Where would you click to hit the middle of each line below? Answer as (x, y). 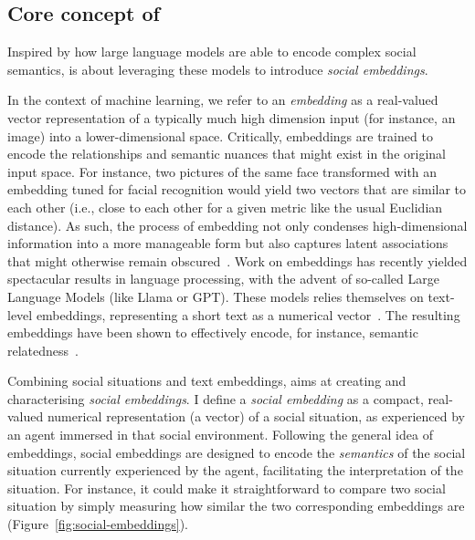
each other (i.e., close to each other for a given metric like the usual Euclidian (225, 207)
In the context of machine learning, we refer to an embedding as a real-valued (223, 100)
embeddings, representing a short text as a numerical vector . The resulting (248, 314)
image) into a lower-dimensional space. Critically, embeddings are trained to (220, 135)
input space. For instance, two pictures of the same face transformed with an (222, 171)
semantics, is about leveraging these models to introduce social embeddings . (218, 69)
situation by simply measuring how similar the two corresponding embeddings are (236, 506)
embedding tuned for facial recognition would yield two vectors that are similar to (237, 189)
